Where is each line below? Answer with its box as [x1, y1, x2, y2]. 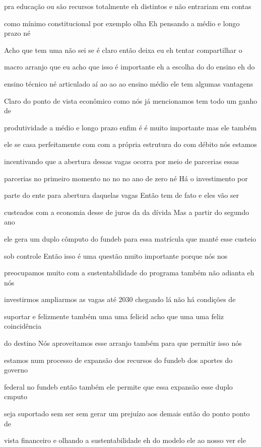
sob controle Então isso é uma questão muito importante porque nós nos [4, 250, 228, 261]
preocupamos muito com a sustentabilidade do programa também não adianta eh [4, 267, 254, 278]
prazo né [4, 28, 31, 38]
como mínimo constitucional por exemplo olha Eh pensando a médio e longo [4, 18, 240, 28]
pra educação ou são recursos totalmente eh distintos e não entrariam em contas [4, 1, 251, 11]
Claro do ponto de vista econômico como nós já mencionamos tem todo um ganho [4, 95, 257, 106]
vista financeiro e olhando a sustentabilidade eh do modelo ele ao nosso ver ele [4, 435, 246, 445]
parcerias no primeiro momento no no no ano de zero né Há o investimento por [4, 173, 248, 183]
